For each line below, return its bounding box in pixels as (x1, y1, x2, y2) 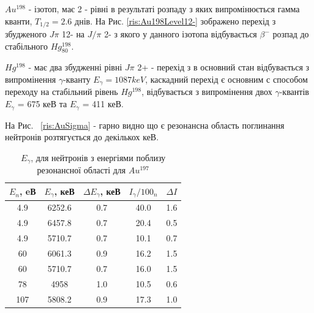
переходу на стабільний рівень (5, 85, 118, 98)
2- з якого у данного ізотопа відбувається (104, 28, 257, 40)
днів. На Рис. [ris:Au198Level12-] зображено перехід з (75, 14, 276, 27)
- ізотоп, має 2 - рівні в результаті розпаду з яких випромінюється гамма (28, 2, 300, 15)
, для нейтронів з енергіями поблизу (31, 151, 166, 164)
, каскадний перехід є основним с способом (145, 73, 308, 86)
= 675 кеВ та (17, 97, 67, 110)
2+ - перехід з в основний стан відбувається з (137, 61, 310, 74)
